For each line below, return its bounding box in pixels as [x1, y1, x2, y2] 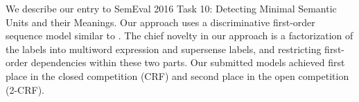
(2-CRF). [6, 82, 44, 96]
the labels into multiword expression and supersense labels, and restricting [6, 41, 322, 56]
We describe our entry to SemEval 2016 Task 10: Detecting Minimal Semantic [6, 1, 337, 15]
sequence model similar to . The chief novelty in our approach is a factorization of [6, 28, 353, 43]
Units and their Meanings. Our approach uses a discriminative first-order [6, 14, 315, 29]
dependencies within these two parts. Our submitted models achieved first [30, 55, 345, 70]
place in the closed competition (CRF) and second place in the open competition [6, 68, 349, 83]
